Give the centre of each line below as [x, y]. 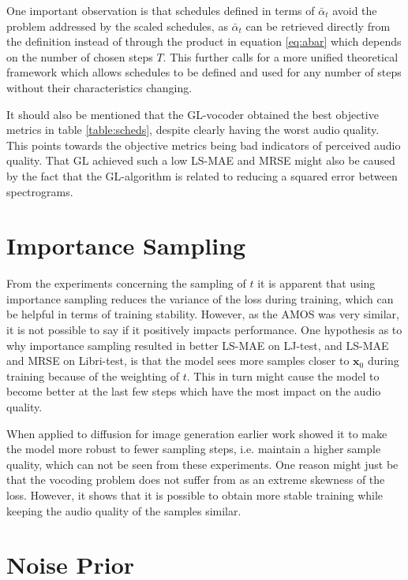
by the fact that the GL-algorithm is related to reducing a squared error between [202, 175]
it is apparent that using [316, 283]
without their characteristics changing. [99, 87]
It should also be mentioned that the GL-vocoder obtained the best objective [193, 114]
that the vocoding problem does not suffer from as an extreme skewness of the [196, 480]
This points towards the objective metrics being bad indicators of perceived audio [204, 145]
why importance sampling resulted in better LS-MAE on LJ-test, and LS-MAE [198, 345]
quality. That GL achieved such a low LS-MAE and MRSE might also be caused [201, 160]
